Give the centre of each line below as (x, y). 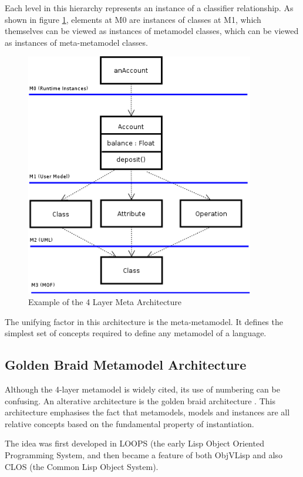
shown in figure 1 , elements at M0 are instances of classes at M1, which (133, 19)
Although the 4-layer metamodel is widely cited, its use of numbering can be (142, 389)
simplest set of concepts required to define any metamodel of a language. (136, 333)
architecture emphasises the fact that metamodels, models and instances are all (147, 412)
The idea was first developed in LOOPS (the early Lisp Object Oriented (134, 443)
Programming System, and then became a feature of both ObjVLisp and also (144, 455)
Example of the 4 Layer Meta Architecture (105, 302)
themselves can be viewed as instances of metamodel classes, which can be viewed (152, 31)
